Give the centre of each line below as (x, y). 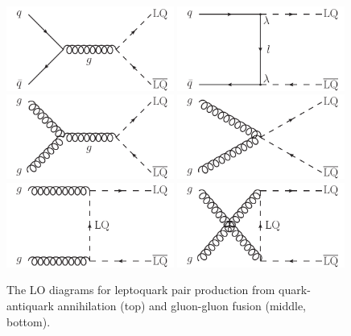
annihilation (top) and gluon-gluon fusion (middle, (182, 305)
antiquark (30, 305)
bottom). (29, 321)
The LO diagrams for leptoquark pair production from (141, 290)
